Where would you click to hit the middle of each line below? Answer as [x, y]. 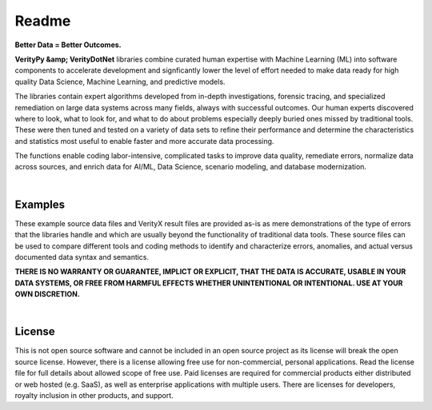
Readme [43, 21]
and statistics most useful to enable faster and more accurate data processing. [144, 141]
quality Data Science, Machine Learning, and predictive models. [120, 82]
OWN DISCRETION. [47, 294]
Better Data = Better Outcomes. [68, 45]
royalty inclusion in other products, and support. [94, 395]
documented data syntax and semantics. [82, 257]
